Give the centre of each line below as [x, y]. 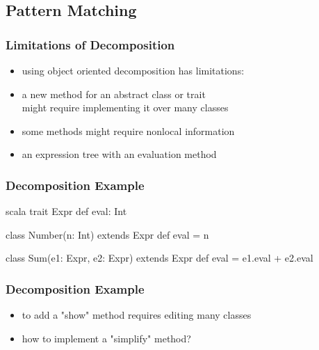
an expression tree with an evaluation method [119, 154]
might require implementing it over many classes [125, 108]
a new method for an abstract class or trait [114, 94]
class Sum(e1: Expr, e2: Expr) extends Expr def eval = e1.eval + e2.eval [159, 258]
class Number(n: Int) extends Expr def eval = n [107, 234]
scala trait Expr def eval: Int [66, 211]
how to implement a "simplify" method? [106, 338]
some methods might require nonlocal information [128, 130]
